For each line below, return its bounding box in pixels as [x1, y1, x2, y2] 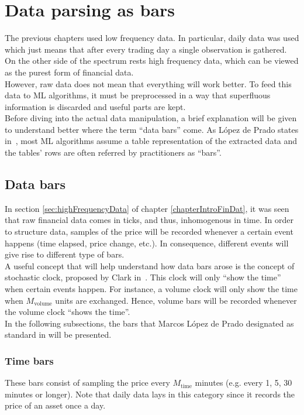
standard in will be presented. [5, 328, 112, 341]
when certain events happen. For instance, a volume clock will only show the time [5, 283, 298, 295]
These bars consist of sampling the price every [5, 376, 170, 389]
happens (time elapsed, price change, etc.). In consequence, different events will [5, 236, 289, 249]
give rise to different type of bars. [5, 248, 125, 260]
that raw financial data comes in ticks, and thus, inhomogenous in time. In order [5, 214, 293, 226]
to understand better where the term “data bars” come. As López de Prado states [5, 123, 299, 135]
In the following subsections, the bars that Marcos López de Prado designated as [5, 317, 294, 329]
